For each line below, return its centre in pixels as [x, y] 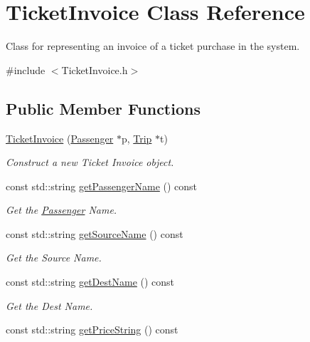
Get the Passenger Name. [62, 210]
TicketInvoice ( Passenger [60, 138]
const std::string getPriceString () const [92, 330]
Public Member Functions [103, 108]
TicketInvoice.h [95, 69]
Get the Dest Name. [49, 305]
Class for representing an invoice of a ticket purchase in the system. [153, 46]
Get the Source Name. [54, 258]
